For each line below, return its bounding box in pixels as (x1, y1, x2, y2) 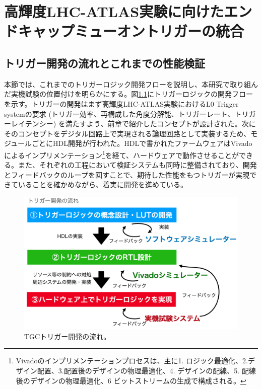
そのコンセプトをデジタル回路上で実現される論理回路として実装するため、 (4, 128, 251, 138)
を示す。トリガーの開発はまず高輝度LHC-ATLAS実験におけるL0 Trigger (4, 98, 239, 109)
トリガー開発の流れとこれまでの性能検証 (4, 55, 205, 70)
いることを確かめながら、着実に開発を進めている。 (18, 179, 187, 190)
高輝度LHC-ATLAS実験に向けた (4, 1, 224, 22)
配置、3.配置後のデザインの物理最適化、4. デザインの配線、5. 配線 (37, 365, 256, 376)
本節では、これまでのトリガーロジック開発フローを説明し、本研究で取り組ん (4, 79, 258, 89)
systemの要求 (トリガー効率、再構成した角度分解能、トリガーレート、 (4, 108, 235, 119)
